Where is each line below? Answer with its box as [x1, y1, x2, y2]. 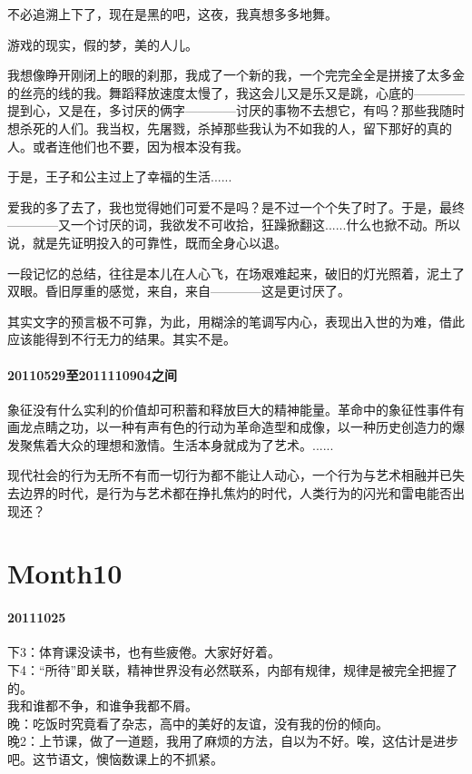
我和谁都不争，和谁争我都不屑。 [7, 696, 198, 715]
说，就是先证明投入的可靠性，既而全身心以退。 [7, 232, 287, 251]
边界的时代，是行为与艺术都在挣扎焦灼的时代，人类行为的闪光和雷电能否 [19, 484, 452, 503]
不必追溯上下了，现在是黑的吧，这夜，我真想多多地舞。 [7, 5, 338, 23]
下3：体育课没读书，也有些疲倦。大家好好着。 [7, 642, 280, 661]
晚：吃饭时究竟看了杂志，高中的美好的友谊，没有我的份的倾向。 [7, 713, 388, 732]
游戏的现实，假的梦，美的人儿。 [7, 34, 198, 54]
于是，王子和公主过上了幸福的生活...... [7, 167, 232, 186]
